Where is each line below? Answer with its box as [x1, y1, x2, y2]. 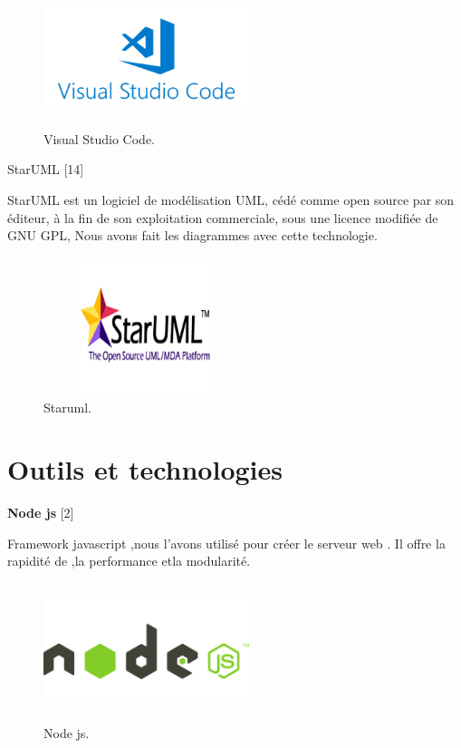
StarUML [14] [7, 160, 84, 179]
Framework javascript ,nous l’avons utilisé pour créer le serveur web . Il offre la [7, 533, 446, 552]
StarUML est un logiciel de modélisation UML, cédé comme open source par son [7, 189, 455, 209]
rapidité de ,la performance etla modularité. [7, 551, 251, 570]
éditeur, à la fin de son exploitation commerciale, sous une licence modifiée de [7, 208, 438, 227]
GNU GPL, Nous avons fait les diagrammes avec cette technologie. [7, 226, 378, 245]
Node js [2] [7, 503, 74, 522]
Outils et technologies [7, 451, 283, 488]
